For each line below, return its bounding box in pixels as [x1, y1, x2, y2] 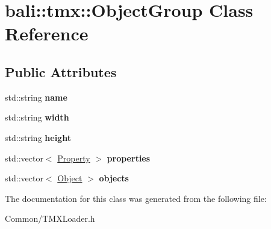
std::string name [5, 90, 67, 103]
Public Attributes [5, 62, 117, 81]
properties [107, 151, 151, 164]
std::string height [5, 131, 71, 143]
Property [57, 151, 90, 164]
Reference [5, 21, 89, 46]
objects [99, 172, 129, 184]
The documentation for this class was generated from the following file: [5, 192, 267, 204]
